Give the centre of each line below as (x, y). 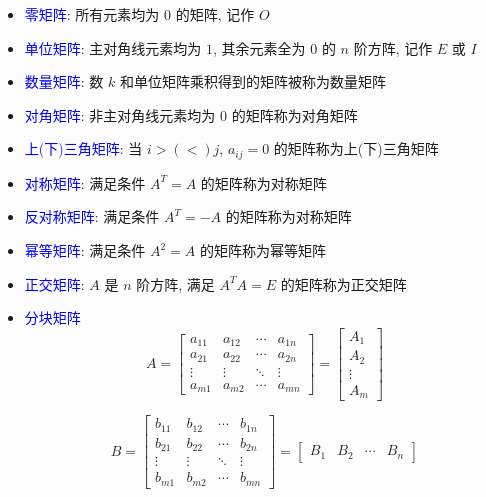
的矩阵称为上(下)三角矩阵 (356, 148)
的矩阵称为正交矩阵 (343, 283)
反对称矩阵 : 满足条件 (92, 216)
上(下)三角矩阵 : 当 (83, 148)
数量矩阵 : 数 (64, 81)
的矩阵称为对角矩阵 (294, 114)
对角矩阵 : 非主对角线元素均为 (120, 114)
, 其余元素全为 (259, 47)
